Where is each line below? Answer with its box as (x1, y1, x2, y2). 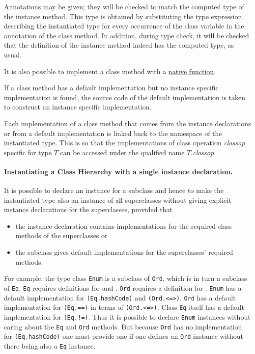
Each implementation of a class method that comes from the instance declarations (4, 118, 251, 128)
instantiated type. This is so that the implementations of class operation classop (4, 137, 245, 148)
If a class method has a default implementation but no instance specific (4, 82, 219, 93)
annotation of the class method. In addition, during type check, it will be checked (4, 30, 249, 40)
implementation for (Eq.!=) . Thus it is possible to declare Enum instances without (4, 311, 251, 322)
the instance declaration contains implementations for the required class (15, 220, 232, 231)
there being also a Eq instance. (4, 340, 96, 351)
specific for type (4, 147, 52, 157)
